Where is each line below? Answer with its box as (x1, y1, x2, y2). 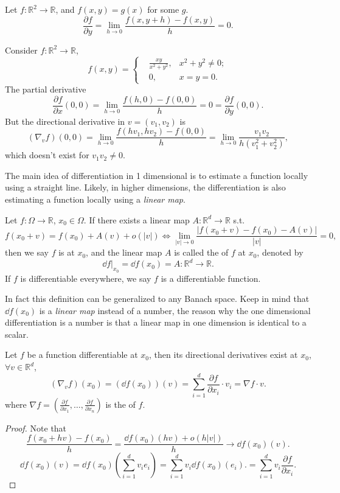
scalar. (5, 327, 29, 340)
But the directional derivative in (5, 114, 125, 127)
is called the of (174, 246, 229, 259)
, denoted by (257, 246, 304, 259)
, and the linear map (86, 246, 162, 259)
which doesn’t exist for (5, 149, 89, 161)
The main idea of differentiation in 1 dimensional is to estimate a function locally (5, 169, 308, 181)
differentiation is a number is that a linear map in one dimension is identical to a (5, 316, 307, 329)
